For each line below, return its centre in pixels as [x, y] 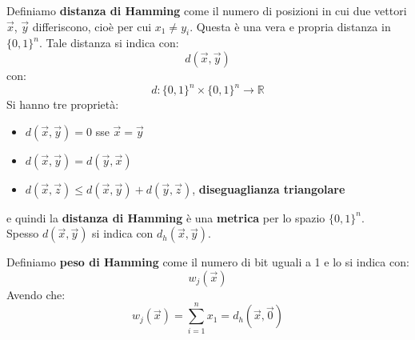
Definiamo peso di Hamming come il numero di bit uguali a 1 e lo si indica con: [208, 262]
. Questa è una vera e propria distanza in [290, 26]
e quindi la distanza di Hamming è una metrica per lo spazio [166, 217]
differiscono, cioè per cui [92, 26]
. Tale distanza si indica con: [109, 43]
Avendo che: [36, 294]
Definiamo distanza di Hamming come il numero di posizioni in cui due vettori [207, 10]
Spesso [23, 233]
